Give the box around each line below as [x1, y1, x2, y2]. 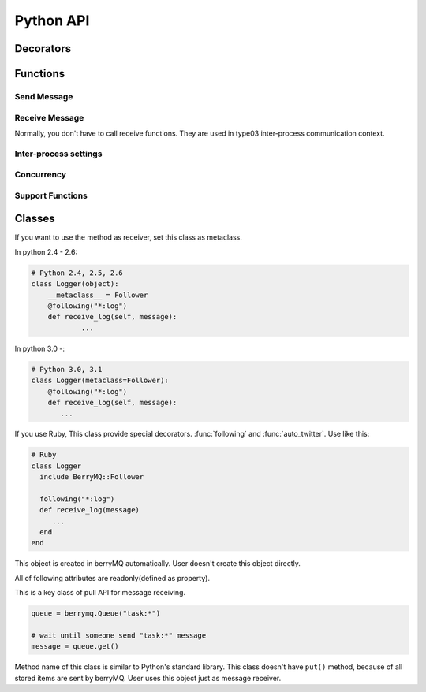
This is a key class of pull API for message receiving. [14, 588, 185, 597]
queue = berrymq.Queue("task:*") [31, 609, 161, 618]
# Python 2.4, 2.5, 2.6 [31, 268, 124, 277]
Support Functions [14, 190, 88, 201]
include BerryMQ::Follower [39, 473, 144, 482]
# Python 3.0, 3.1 [31, 365, 103, 374]
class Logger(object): [31, 280, 119, 288]
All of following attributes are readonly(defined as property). [14, 573, 211, 582]
